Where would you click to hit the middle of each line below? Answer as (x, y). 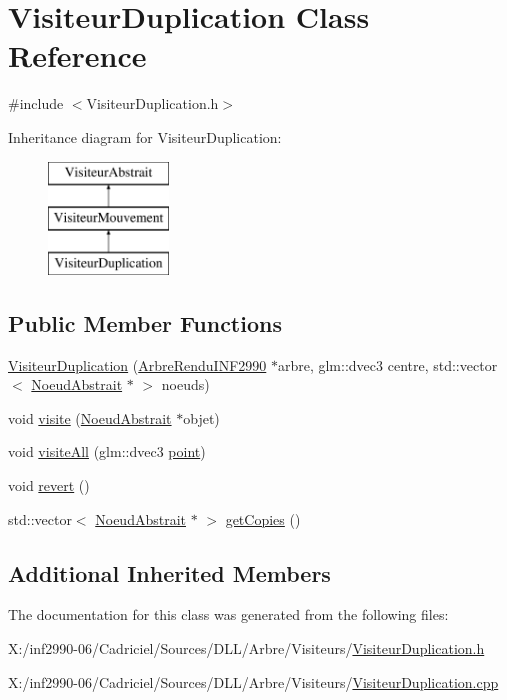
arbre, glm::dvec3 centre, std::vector (387, 364)
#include (36, 103)
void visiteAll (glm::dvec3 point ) (107, 451)
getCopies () (263, 518)
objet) (201, 417)
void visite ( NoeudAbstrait (90, 417)
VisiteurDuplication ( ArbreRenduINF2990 (137, 364)
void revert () (49, 485)
